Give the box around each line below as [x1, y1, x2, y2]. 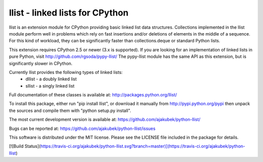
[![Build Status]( [9, 144, 41, 149]
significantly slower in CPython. [9, 60, 73, 66]
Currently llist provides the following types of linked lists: [9, 69, 123, 75]
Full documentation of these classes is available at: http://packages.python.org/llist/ [9, 92, 177, 98]
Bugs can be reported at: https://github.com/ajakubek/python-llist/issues [9, 126, 156, 131]
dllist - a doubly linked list [25, 76, 77, 82]
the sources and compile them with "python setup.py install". [9, 108, 131, 113]
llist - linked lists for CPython [9, 7, 129, 18]
